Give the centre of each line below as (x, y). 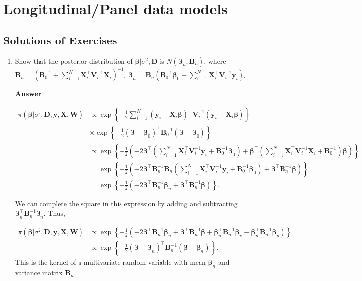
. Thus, (55, 213)
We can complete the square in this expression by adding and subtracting (126, 203)
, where (215, 60)
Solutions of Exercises (60, 40)
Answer (28, 94)
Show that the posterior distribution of (74, 60)
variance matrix (39, 272)
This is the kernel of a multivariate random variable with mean (110, 262)
